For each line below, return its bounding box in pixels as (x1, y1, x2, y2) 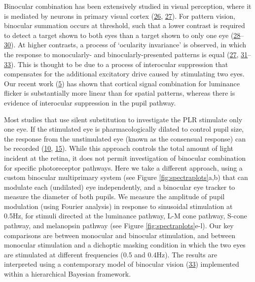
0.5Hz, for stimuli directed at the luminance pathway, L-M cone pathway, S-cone (4, 211, 247, 221)
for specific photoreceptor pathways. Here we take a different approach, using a (4, 162, 243, 173)
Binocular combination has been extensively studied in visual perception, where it (4, 1, 252, 11)
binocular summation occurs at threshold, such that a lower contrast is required (4, 20, 245, 31)
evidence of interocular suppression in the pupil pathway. (4, 97, 176, 107)
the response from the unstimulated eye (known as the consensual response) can (4, 133, 246, 143)
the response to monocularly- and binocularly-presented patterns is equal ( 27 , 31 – (4, 49, 252, 59)
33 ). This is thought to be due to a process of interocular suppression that (4, 59, 228, 69)
